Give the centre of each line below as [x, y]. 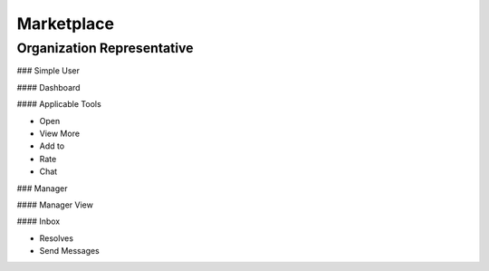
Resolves [57, 238]
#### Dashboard [48, 87]
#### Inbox [38, 221]
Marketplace [66, 24]
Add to [52, 146]
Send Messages [69, 251]
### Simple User [48, 71]
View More [60, 133]
